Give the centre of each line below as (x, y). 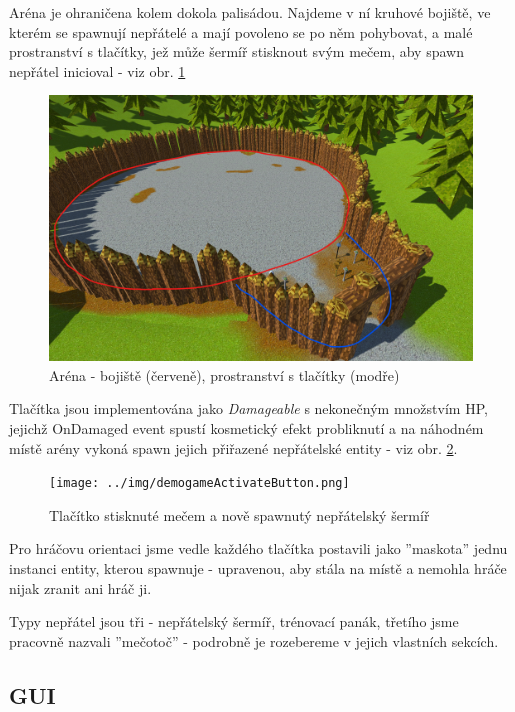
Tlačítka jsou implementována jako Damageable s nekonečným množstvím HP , (248, 408)
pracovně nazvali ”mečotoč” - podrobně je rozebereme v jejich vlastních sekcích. (254, 640)
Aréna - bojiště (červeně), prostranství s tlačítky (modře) (224, 374)
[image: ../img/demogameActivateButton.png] (199, 483)
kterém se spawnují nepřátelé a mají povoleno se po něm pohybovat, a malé (241, 31)
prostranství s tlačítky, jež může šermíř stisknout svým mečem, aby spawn (236, 51)
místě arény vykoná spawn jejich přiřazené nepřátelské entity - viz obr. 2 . (233, 447)
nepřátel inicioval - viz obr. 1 (97, 70)
